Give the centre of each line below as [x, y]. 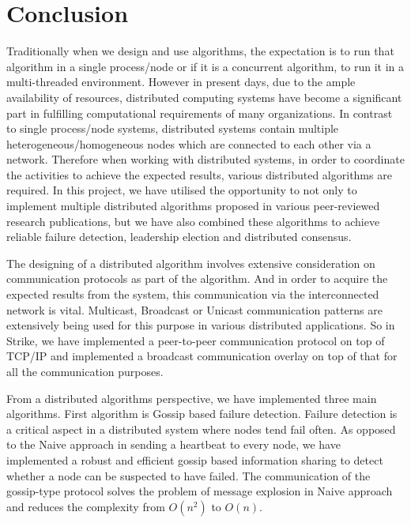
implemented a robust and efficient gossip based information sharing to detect [195, 459]
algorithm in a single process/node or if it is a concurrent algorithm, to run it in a [205, 66]
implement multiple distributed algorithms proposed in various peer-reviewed [193, 206]
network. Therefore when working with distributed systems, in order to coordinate [205, 159]
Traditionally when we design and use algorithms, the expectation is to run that [200, 51]
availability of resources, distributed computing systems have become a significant [204, 97]
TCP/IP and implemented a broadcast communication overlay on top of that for [202, 356]
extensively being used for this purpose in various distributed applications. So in [201, 325]
